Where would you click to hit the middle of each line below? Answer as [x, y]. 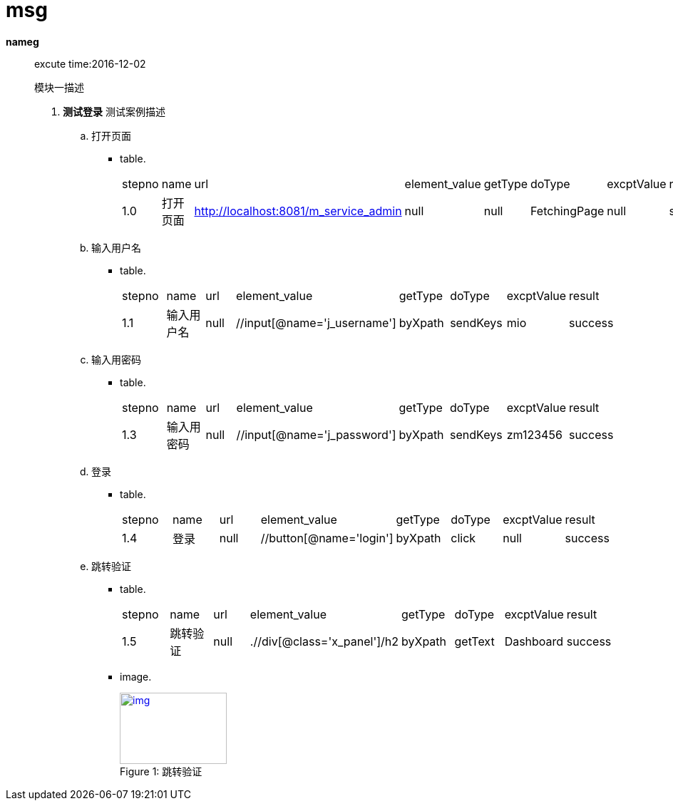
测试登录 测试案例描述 [114, 111]
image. [136, 676]
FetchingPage [567, 211]
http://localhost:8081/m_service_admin [298, 211]
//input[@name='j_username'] [316, 322]
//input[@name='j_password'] [316, 434]
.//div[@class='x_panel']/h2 [324, 641]
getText [474, 641]
